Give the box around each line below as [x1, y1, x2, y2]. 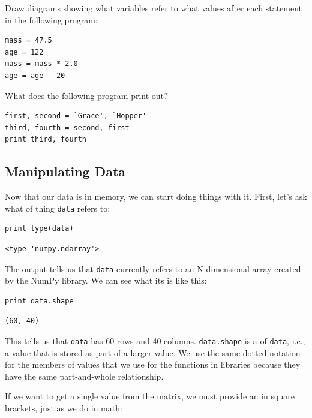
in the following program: [5, 13, 98, 26]
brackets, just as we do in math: [5, 402, 122, 414]
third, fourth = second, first [5, 123, 130, 132]
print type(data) [5, 224, 74, 233]
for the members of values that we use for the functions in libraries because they [5, 358, 301, 371]
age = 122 [5, 47, 44, 56]
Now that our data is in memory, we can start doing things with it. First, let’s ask [5, 190, 307, 203]
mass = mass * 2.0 [5, 59, 78, 68]
